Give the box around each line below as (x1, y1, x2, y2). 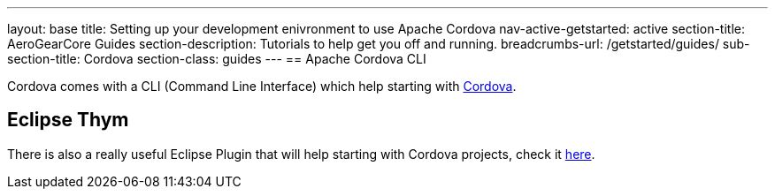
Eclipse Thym (7, 109, 129, 132)
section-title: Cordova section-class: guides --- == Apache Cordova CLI (7, 51, 426, 66)
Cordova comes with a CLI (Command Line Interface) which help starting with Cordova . (7, 79, 517, 94)
